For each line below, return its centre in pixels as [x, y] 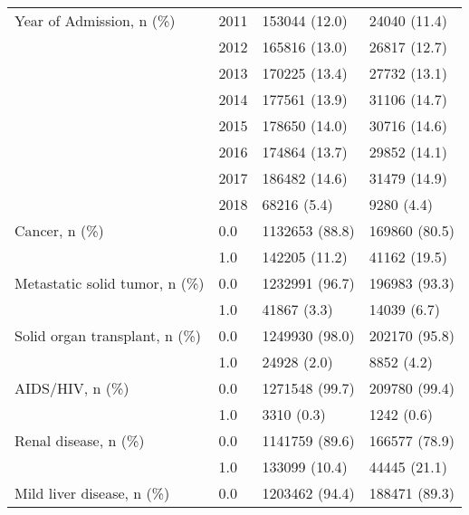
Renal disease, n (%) [80, 440]
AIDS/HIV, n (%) [72, 388]
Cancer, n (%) [59, 230]
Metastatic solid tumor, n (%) [110, 283]
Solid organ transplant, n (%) [108, 335]
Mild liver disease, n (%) [92, 493]
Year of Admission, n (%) [95, 20]
